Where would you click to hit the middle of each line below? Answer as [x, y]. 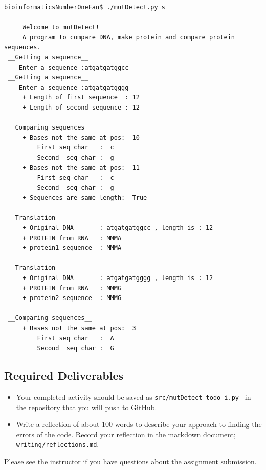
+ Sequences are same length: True [85, 198]
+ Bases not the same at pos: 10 [81, 137]
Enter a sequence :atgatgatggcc [74, 67]
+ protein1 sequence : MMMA [72, 248]
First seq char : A [75, 338]
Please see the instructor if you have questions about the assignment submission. [130, 462]
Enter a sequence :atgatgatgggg [74, 87]
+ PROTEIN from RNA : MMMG [72, 288]
